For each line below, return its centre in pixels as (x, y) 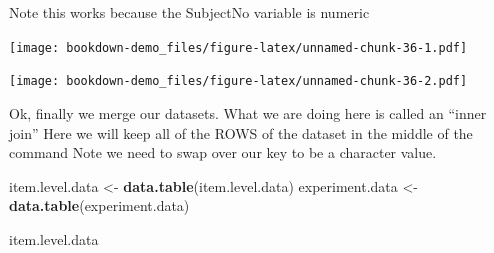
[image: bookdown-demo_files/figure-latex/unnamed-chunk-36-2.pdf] (238, 81)
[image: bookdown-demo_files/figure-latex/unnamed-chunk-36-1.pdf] (238, 47)
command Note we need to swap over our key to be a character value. (223, 152)
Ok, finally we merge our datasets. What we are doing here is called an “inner (248, 112)
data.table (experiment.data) (99, 205)
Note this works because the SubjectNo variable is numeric (189, 12)
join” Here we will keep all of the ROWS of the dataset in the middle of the (241, 132)
